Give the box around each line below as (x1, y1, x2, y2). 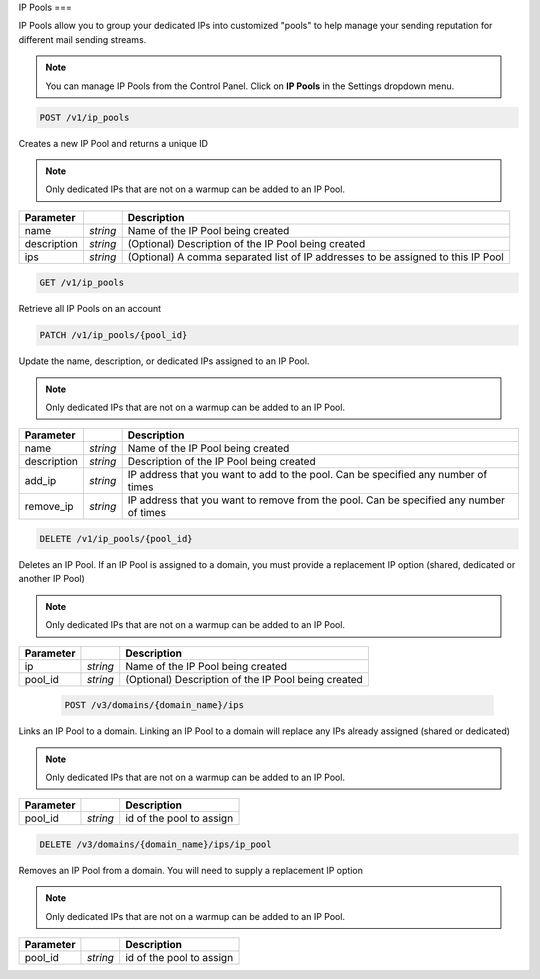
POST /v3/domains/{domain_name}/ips (64, 700, 245, 711)
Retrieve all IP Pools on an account (18, 303, 162, 315)
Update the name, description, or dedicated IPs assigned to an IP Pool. (18, 355, 310, 367)
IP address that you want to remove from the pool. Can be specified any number (127, 493, 505, 507)
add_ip (24, 474, 57, 488)
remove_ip (24, 500, 74, 514)
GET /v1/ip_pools (39, 277, 125, 289)
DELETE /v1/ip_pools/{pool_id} (39, 533, 194, 545)
